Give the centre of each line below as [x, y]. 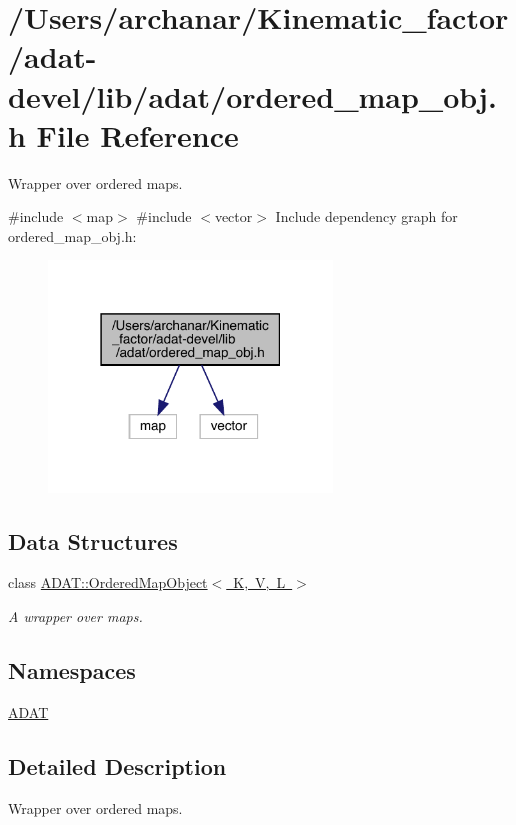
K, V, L [259, 582]
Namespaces [72, 670]
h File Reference [123, 134]
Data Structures [93, 540]
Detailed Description [117, 765]
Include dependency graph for [366, 216]
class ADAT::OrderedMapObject [108, 582]
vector [233, 216]
